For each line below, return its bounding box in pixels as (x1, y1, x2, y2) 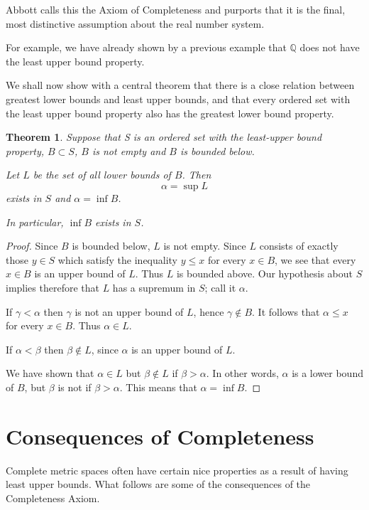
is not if (57, 379, 92, 394)
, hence (193, 304, 224, 319)
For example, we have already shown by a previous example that (6, 40, 287, 55)
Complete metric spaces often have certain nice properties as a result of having (6, 462, 348, 477)
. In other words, (206, 366, 279, 381)
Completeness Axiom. (6, 490, 100, 505)
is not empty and (92, 143, 166, 158)
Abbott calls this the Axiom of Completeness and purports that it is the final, (6, 2, 346, 16)
